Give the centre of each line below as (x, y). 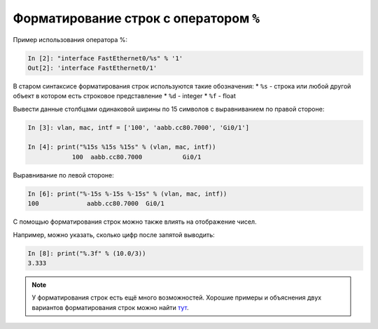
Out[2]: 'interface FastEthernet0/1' (92, 68)
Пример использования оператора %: (70, 39)
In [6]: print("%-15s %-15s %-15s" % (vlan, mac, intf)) (127, 194)
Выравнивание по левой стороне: (64, 175)
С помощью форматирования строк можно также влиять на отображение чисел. (135, 222)
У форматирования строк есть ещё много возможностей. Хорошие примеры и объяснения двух (177, 297)
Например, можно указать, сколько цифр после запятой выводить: (114, 234)
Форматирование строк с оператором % (136, 18)
